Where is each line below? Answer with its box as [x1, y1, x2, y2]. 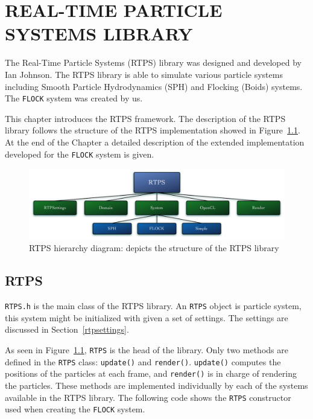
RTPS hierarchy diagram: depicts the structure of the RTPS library [29, 241, 279, 254]
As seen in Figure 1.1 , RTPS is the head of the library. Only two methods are [5, 344, 288, 356]
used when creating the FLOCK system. [5, 403, 145, 415]
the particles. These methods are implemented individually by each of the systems [5, 379, 308, 391]
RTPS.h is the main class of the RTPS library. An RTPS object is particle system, [5, 299, 302, 312]
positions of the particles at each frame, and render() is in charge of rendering [5, 367, 297, 380]
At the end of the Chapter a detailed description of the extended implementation [5, 135, 305, 148]
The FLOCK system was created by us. [5, 92, 143, 104]
